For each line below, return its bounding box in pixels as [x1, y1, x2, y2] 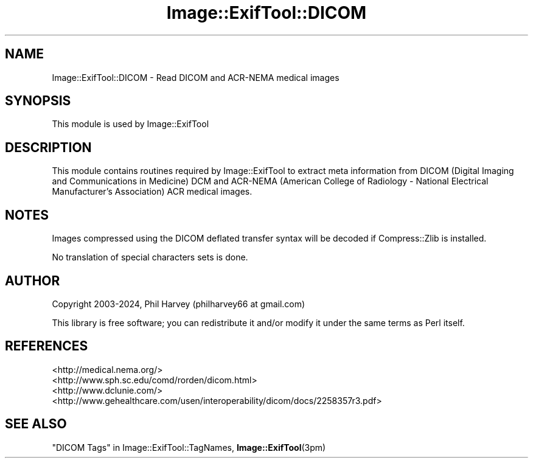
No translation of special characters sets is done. [52, 252, 248, 263]
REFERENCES [5, 338, 88, 354]
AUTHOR [5, 273, 60, 288]
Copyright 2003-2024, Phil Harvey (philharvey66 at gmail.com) [52, 298, 305, 309]
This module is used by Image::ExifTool [52, 119, 209, 130]
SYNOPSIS [5, 93, 71, 109]
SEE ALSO [5, 416, 67, 432]
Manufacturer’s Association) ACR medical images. [52, 186, 253, 197]
